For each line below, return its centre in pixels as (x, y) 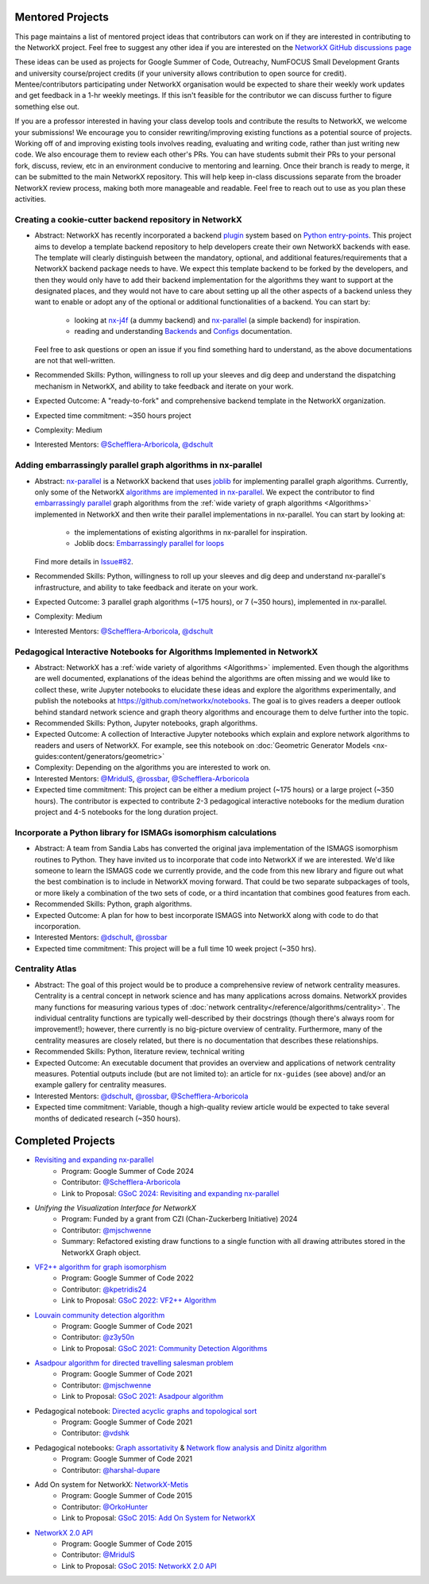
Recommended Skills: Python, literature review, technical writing (140, 1051)
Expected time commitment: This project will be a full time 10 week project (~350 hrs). (176, 948)
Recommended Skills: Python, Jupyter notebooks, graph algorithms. (146, 722)
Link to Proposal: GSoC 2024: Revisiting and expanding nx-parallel (170, 1193)
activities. (31, 199)
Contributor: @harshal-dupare (111, 1470)
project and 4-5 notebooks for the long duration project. (126, 812)
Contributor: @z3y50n (98, 1337)
